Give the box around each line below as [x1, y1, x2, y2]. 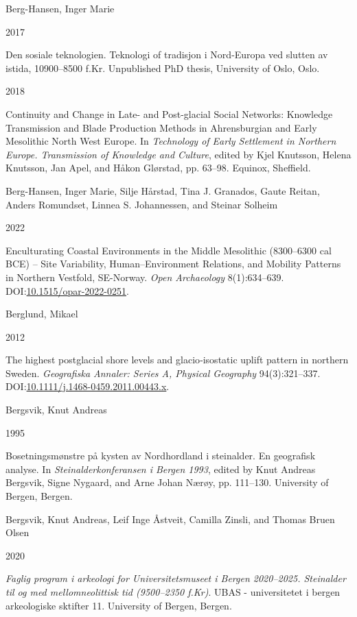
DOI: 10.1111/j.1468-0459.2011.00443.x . [5, 379, 170, 394]
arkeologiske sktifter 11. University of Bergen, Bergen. [5, 598, 232, 612]
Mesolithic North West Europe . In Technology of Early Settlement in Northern [5, 134, 336, 148]
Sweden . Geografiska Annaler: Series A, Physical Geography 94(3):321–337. [5, 365, 321, 380]
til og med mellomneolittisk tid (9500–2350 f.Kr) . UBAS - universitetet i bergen [5, 585, 341, 598]
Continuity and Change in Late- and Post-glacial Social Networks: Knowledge [5, 106, 333, 121]
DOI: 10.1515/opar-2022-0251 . [5, 283, 129, 298]
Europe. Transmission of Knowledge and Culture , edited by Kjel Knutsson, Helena [5, 147, 352, 161]
